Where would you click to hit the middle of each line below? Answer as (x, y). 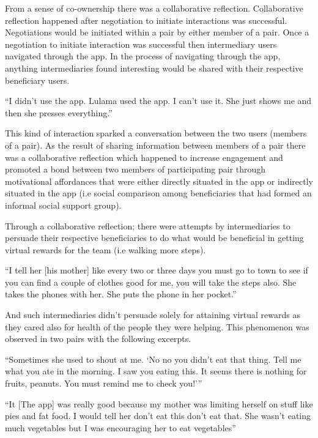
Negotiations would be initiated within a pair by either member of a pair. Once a (157, 32)
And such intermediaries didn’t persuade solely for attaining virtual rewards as (153, 315)
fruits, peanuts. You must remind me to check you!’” (104, 383)
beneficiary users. (37, 80)
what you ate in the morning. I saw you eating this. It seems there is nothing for (156, 371)
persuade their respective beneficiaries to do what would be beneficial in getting (154, 238)
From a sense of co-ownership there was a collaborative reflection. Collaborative (154, 8)
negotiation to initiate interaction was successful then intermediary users (141, 44)
